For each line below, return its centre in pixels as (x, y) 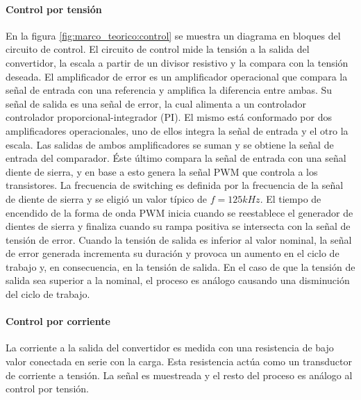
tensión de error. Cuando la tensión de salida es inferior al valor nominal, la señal (179, 239)
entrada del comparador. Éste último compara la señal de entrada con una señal (176, 158)
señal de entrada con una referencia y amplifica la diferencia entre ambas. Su (169, 90)
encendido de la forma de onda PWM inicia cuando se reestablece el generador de (179, 212)
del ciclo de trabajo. (48, 294)
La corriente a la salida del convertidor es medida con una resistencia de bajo (170, 348)
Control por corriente (58, 321)
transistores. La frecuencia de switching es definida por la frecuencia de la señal (175, 185)
